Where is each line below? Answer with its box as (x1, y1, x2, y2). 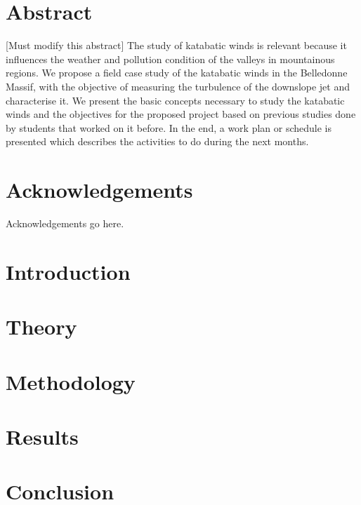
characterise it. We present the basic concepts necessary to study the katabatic (6, 93, 345, 107)
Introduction (6, 257, 131, 285)
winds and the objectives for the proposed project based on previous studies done (6, 107, 356, 121)
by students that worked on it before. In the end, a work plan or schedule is (6, 120, 332, 135)
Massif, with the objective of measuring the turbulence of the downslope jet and (6, 79, 350, 93)
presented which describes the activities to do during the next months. (6, 134, 309, 149)
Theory (6, 312, 77, 341)
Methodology (6, 367, 136, 396)
